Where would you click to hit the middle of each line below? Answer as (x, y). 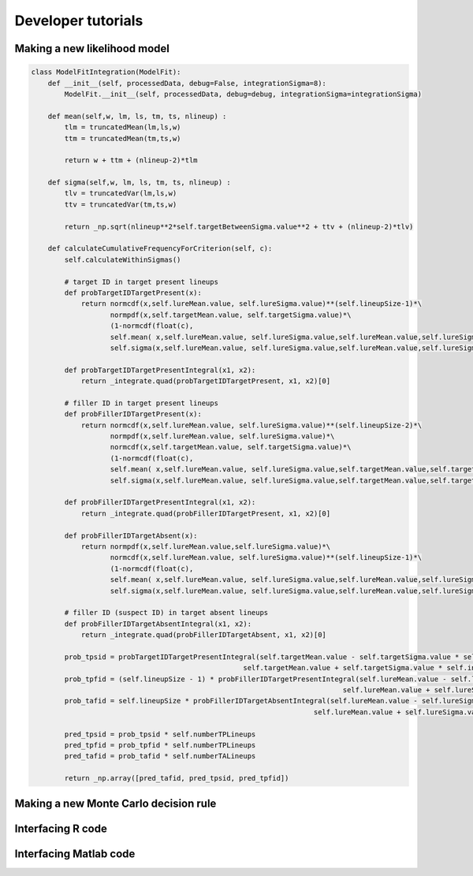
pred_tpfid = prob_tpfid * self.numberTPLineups (160, 745)
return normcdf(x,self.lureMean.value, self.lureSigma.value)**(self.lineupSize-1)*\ (251, 304)
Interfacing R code (61, 828)
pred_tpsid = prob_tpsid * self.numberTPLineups (160, 734)
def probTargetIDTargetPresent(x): (133, 293)
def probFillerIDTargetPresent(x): (133, 414)
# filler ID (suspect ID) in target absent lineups (166, 613)
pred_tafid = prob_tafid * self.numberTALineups (160, 756)
